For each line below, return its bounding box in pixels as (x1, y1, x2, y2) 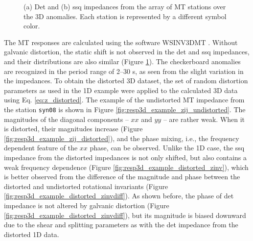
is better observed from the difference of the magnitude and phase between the (4, 171, 240, 182)
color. (23, 21, 40, 31)
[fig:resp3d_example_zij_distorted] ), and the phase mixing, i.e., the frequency (4, 133, 239, 143)
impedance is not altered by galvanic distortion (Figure (4, 200, 169, 210)
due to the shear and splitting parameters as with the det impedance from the (4, 219, 238, 230)
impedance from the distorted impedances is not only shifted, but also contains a (4, 152, 247, 162)
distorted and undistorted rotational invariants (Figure (4, 181, 168, 191)
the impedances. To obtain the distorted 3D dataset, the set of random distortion (4, 75, 248, 86)
